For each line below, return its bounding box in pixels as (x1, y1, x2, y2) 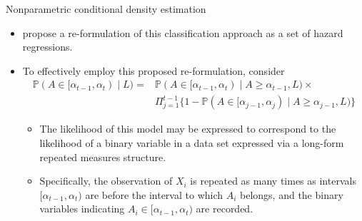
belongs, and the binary (240, 187, 343, 202)
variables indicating (39, 201, 125, 216)
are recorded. (196, 201, 253, 216)
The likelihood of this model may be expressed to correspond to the (39, 121, 336, 136)
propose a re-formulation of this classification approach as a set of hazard (22, 25, 343, 40)
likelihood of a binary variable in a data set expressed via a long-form (39, 135, 344, 150)
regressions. (22, 39, 73, 54)
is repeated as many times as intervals (190, 173, 356, 188)
